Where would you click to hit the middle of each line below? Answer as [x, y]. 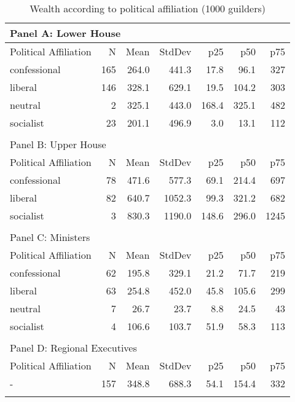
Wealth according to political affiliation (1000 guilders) [147, 8]
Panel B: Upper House [58, 144]
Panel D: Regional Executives [73, 348]
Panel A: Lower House [65, 33]
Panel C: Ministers [50, 237]
